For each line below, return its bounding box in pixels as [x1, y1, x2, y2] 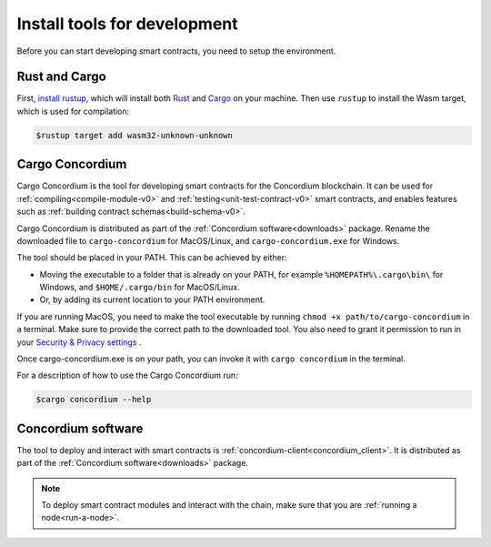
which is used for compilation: [16, 106, 130, 116]
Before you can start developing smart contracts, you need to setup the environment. [16, 46, 336, 56]
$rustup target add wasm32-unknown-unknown [35, 130, 234, 140]
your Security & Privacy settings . [16, 337, 142, 348]
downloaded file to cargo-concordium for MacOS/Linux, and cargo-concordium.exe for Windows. [16, 235, 400, 246]
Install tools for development [16, 14, 238, 34]
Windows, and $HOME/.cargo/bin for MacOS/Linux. [39, 282, 240, 293]
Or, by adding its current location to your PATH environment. [39, 294, 266, 305]
